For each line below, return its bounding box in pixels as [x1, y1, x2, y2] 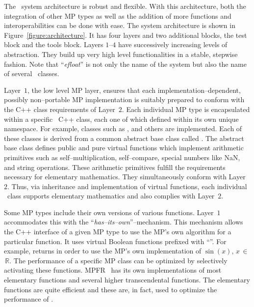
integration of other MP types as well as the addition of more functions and [4, 10, 231, 21]
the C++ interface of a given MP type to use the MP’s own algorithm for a [4, 226, 231, 237]
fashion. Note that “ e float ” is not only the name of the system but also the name [4, 58, 247, 69]
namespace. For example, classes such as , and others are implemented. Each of [4, 123, 242, 134]
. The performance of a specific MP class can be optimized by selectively [9, 255, 228, 265]
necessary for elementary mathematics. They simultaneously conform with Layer [4, 171, 246, 182]
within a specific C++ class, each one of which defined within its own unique [4, 113, 239, 124]
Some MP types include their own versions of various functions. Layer [4, 207, 214, 217]
